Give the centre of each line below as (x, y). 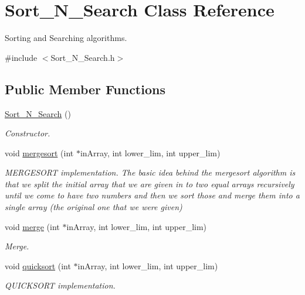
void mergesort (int (39, 152)
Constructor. (28, 133)
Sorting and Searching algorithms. (66, 38)
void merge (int (32, 226)
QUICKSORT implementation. (60, 285)
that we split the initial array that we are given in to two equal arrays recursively (150, 183)
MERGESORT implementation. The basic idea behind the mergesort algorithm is (150, 172)
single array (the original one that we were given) (94, 207)
